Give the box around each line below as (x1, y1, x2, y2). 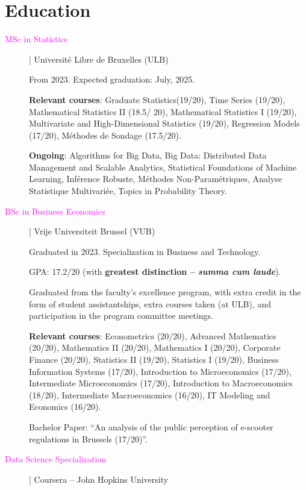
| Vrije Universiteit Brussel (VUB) (29, 225, 155, 237)
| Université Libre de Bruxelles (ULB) (29, 52, 169, 65)
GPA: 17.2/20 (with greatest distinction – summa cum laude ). (29, 265, 281, 278)
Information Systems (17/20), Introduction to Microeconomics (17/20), (29, 365, 292, 377)
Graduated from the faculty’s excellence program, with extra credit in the (29, 286, 301, 298)
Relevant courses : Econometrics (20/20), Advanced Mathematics (29, 329, 276, 342)
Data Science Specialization (5, 453, 107, 465)
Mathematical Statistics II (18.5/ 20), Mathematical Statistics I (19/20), (29, 105, 297, 118)
